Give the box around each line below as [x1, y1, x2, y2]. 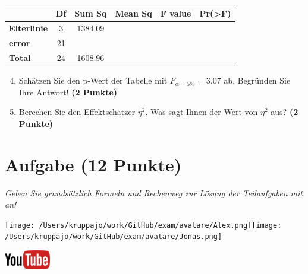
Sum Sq [74, 7, 107, 19]
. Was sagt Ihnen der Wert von [145, 106, 258, 118]
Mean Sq [115, 7, 152, 19]
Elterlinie [9, 22, 48, 34]
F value [160, 7, 191, 19]
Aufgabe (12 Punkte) [5, 152, 182, 176]
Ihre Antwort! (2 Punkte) [18, 85, 118, 98]
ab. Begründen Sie [224, 74, 291, 87]
